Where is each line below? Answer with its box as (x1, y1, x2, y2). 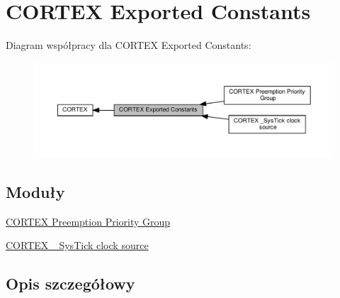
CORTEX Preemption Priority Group (6, 214, 171, 228)
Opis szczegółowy (6, 272, 135, 294)
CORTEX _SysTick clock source (6, 238, 149, 253)
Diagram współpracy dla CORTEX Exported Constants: (6, 38, 251, 53)
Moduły (6, 180, 65, 202)
